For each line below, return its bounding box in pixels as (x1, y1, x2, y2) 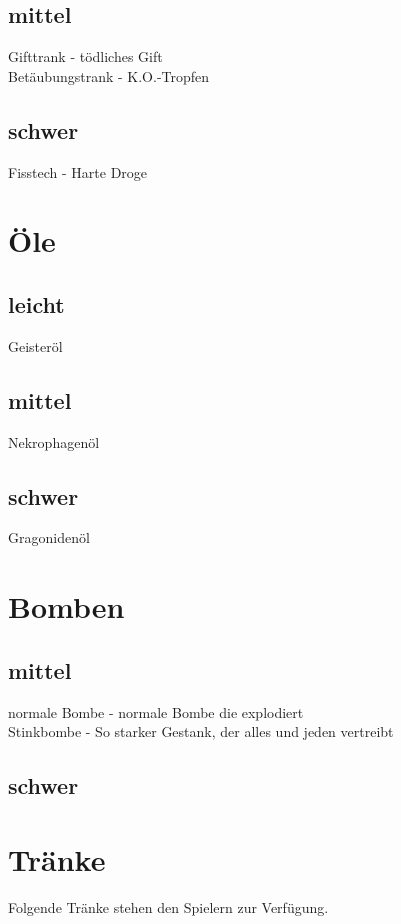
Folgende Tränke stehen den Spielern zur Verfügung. (8, 896, 329, 917)
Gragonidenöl (8, 527, 90, 548)
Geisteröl (8, 335, 63, 356)
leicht (8, 288, 65, 319)
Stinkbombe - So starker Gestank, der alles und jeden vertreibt (8, 721, 394, 742)
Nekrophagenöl (8, 431, 100, 452)
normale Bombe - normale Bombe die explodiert (8, 701, 304, 722)
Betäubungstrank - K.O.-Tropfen (8, 65, 210, 86)
